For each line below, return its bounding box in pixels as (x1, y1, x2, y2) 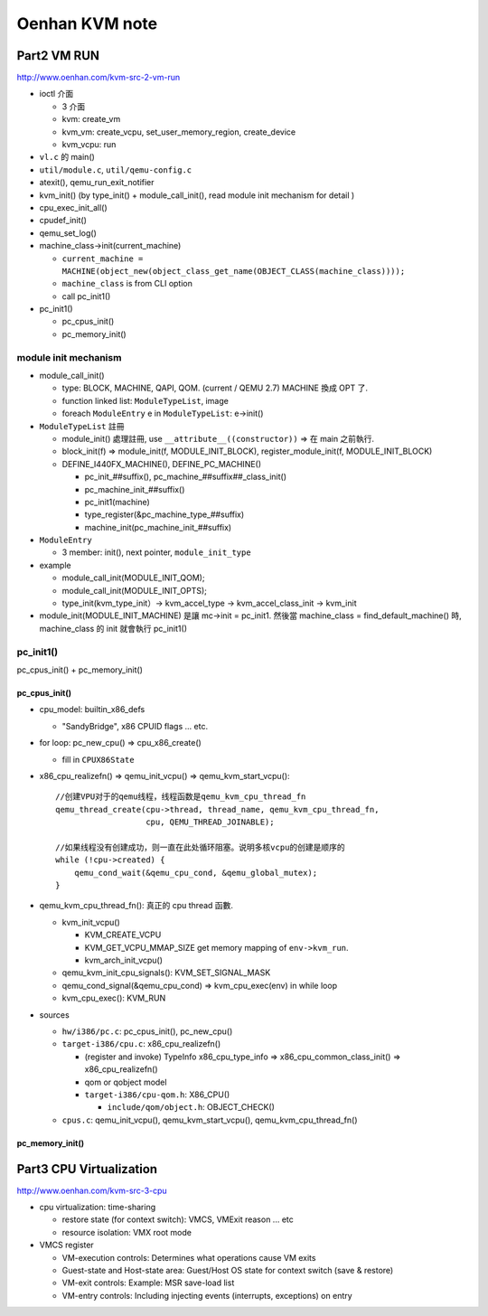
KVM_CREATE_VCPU (84, 929, 162, 940)
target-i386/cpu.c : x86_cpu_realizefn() (61, 1039, 221, 1049)
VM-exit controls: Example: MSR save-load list (61, 1277, 235, 1288)
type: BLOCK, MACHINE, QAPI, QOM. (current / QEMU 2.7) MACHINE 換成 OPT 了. (61, 382, 369, 393)
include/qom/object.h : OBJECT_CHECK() (107, 1102, 276, 1113)
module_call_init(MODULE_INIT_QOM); (61, 572, 205, 583)
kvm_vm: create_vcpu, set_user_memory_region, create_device (61, 127, 296, 137)
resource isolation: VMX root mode (61, 1227, 192, 1237)
